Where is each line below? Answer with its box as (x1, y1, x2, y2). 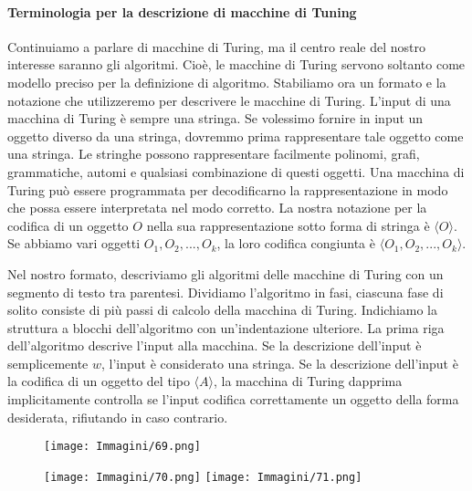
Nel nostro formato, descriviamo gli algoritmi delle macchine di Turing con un (7, 264, 444, 283)
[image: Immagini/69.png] (44, 440, 201, 454)
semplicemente (7, 353, 89, 372)
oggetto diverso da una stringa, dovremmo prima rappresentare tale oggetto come (7, 126, 464, 145)
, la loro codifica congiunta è (216, 234, 376, 253)
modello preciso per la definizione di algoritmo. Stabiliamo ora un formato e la (7, 72, 446, 91)
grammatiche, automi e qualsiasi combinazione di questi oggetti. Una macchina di (7, 162, 465, 181)
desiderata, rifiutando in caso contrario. (7, 407, 228, 426)
